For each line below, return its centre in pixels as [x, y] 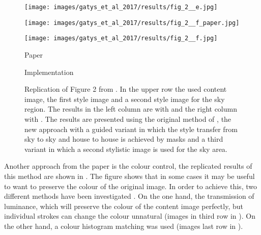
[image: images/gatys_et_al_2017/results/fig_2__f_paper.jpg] [132, 23]
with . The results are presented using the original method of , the [128, 119]
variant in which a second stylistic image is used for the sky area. [126, 149]
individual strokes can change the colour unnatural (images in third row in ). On [130, 216]
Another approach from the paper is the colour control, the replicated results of [128, 166]
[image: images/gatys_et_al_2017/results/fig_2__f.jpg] [121, 38]
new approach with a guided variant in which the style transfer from [131, 129]
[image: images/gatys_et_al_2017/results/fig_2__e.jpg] [121, 7]
